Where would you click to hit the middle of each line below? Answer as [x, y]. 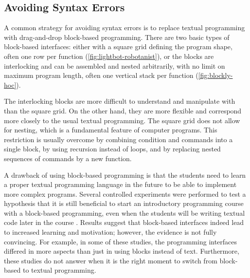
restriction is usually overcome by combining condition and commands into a [118, 139]
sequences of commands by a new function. [68, 158]
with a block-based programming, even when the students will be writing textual [125, 213]
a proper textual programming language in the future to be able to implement [120, 184]
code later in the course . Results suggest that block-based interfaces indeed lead [124, 222]
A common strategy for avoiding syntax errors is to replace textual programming [125, 28]
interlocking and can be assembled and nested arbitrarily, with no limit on [115, 65]
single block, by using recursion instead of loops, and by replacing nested [112, 149]
